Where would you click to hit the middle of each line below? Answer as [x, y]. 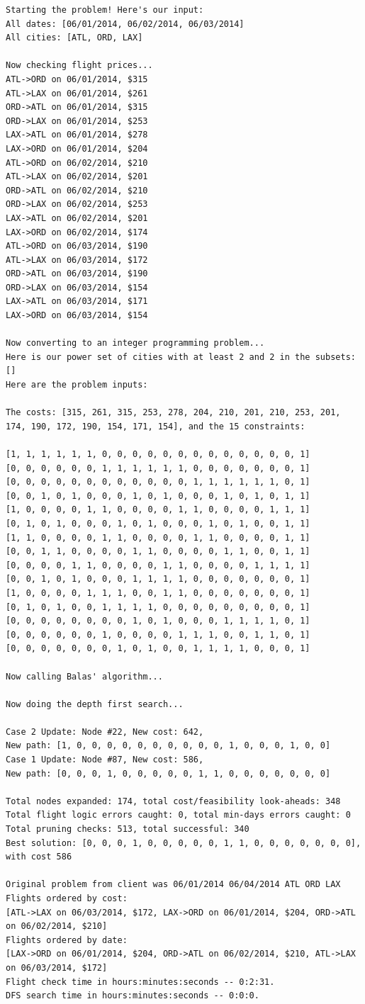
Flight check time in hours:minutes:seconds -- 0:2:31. [140, 982]
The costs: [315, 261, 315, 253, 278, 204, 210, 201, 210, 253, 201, [173, 413]
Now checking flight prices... [79, 66]
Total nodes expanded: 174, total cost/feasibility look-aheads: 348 [173, 801]
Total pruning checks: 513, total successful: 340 [128, 829]
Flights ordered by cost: [67, 898]
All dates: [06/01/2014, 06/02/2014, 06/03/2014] [125, 24]
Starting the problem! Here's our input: [105, 10]
